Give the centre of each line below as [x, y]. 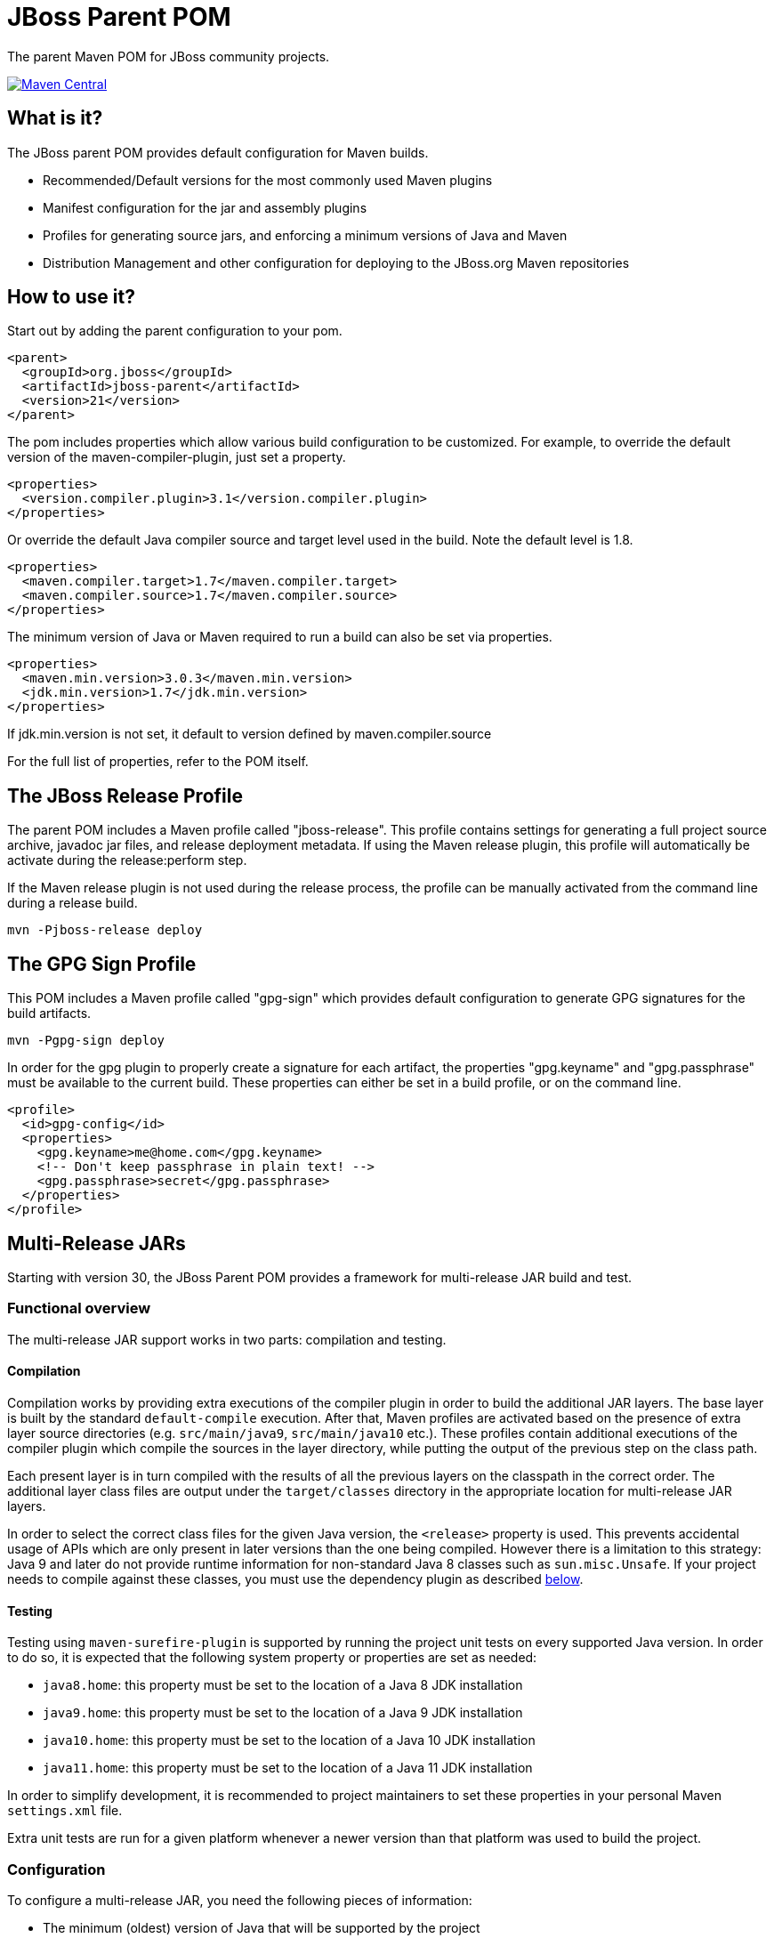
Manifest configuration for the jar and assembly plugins [205, 207]
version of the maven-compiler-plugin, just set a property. [177, 457]
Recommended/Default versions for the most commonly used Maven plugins [268, 180]
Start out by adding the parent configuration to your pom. [175, 331]
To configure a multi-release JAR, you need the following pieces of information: [240, 1900]
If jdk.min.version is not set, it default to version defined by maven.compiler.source [250, 734]
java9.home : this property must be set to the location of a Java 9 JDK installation [283, 1713]
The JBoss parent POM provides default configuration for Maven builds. [218, 152]
